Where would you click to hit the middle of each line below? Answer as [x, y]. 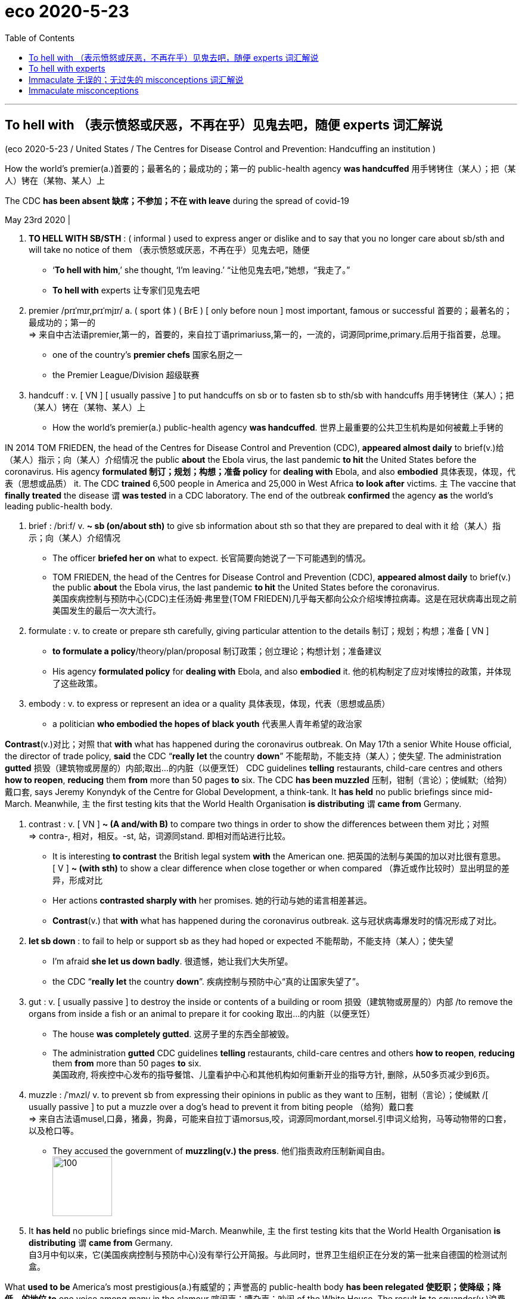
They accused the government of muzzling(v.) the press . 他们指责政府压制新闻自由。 [221, 1150]
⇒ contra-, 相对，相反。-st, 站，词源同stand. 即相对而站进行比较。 [160, 836]
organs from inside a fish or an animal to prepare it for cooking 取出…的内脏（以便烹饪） [202, 1013]
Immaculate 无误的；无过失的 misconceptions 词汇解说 [136, 79]
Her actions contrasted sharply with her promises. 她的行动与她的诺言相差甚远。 [212, 900]
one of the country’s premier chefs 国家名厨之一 [147, 354]
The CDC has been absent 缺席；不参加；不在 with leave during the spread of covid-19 [177, 200]
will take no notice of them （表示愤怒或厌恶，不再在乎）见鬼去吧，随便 [169, 249]
